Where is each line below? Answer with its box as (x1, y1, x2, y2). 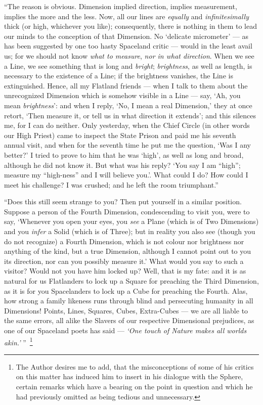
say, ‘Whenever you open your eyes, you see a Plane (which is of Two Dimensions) (4, 216, 259, 227)
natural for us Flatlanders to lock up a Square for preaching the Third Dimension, (4, 276, 259, 286)
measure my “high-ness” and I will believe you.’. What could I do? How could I (4, 169, 248, 180)
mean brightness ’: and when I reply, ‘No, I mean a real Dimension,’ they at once (4, 100, 252, 110)
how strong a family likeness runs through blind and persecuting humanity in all (4, 295, 253, 306)
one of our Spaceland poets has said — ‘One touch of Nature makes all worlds (4, 325, 247, 335)
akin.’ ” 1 (4, 335, 33, 347)
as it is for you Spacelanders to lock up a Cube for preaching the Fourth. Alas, (4, 285, 248, 296)
